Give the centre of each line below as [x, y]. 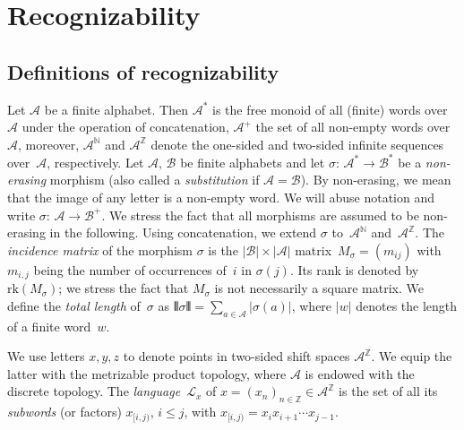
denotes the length [407, 305]
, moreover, [49, 144]
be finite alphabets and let [253, 162]
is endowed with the [360, 373]
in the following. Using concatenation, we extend [183, 232]
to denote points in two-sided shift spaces [236, 356]
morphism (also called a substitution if [155, 180]
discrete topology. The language [94, 391]
